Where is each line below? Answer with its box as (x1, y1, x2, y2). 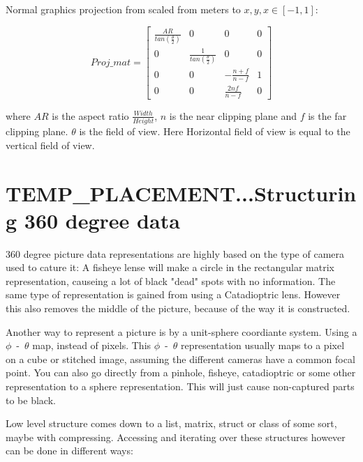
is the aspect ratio (52, 108, 129, 123)
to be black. (6, 392, 56, 407)
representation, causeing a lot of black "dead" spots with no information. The (6, 273, 336, 288)
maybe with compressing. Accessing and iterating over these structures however (6, 429, 346, 444)
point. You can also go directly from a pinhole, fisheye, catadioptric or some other (6, 365, 356, 380)
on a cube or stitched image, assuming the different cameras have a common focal (6, 351, 355, 366)
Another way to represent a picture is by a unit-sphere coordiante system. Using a (6, 324, 357, 339)
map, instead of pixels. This (32, 338, 151, 353)
